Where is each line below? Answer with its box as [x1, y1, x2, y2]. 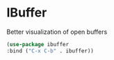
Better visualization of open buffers [6, 28, 108, 36]
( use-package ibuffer [6, 41, 70, 48]
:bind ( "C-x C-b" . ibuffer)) [6, 47, 95, 54]
